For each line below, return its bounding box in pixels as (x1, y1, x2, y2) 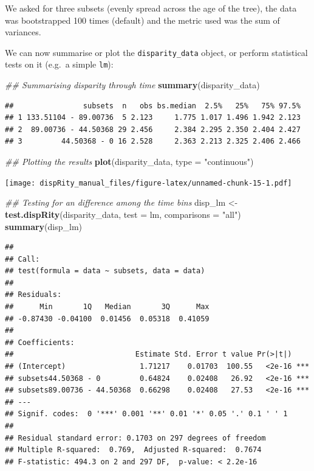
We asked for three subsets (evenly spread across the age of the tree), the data (5, 2, 297, 14)
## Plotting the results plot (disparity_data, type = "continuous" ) (5, 155, 254, 168)
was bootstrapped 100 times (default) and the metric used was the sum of (5, 13, 280, 26)
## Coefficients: (5, 338, 75, 347)
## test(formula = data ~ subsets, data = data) (5, 267, 205, 276)
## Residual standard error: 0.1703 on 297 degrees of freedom (5, 433, 266, 442)
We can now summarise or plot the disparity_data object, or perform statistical (5, 46, 308, 58)
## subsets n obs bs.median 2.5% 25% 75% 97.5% (5, 101, 301, 110)
